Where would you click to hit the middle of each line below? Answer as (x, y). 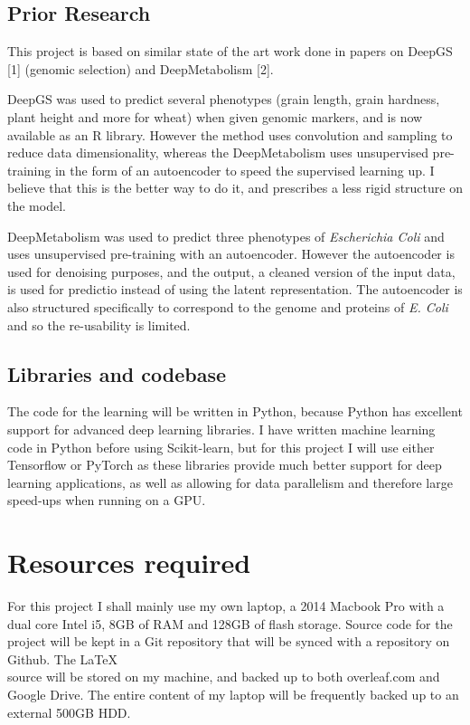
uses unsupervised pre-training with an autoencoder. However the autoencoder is (231, 254)
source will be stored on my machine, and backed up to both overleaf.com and (224, 677)
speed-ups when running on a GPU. (107, 500)
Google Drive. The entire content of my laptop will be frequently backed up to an (233, 694)
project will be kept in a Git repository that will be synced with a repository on (229, 641)
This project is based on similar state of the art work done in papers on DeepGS (230, 51)
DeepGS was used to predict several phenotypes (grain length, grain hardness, (224, 99)
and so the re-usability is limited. (99, 324)
